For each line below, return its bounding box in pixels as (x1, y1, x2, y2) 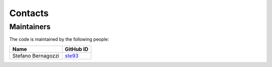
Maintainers (9, 22, 51, 31)
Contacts (9, 8, 49, 19)
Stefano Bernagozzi (12, 52, 59, 59)
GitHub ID (64, 45, 89, 52)
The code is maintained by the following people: (9, 36, 109, 42)
